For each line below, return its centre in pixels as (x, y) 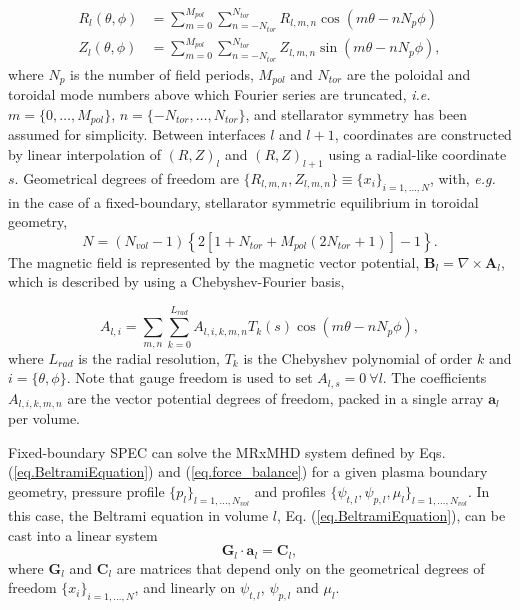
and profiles (290, 490)
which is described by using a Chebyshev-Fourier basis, (176, 281)
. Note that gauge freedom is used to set (189, 377)
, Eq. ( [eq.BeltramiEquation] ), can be (391, 515)
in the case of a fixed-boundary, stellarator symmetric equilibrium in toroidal (243, 201)
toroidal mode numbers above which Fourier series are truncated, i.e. (219, 94)
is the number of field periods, (162, 73)
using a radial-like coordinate (417, 154)
